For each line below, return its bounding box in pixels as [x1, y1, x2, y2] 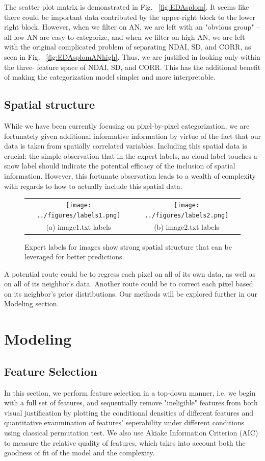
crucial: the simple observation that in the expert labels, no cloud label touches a [4, 150, 257, 161]
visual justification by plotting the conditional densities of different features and [4, 407, 253, 418]
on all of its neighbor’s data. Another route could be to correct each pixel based [4, 278, 253, 289]
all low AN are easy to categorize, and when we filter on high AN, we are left [4, 31, 245, 42]
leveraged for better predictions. [24, 251, 124, 262]
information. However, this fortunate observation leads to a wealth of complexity [4, 170, 256, 181]
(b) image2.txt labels [154, 222, 219, 232]
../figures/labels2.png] [144, 211, 229, 219]
